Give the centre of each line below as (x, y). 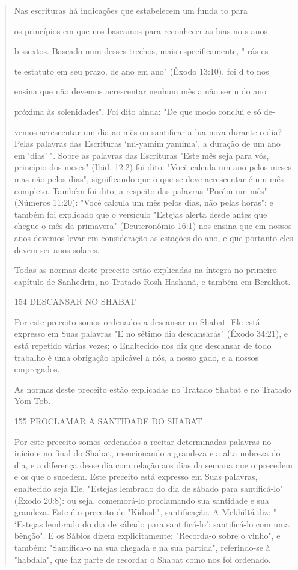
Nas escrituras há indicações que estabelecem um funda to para (131, 10)
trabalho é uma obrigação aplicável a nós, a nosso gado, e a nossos (136, 357)
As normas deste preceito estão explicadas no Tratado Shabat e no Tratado (153, 389)
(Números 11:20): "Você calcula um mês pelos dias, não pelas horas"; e (144, 202)
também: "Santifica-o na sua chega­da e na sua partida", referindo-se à (142, 547)
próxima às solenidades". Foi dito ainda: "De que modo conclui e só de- (144, 111)
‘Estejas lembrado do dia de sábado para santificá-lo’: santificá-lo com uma (152, 523)
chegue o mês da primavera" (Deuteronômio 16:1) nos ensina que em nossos (153, 226)
